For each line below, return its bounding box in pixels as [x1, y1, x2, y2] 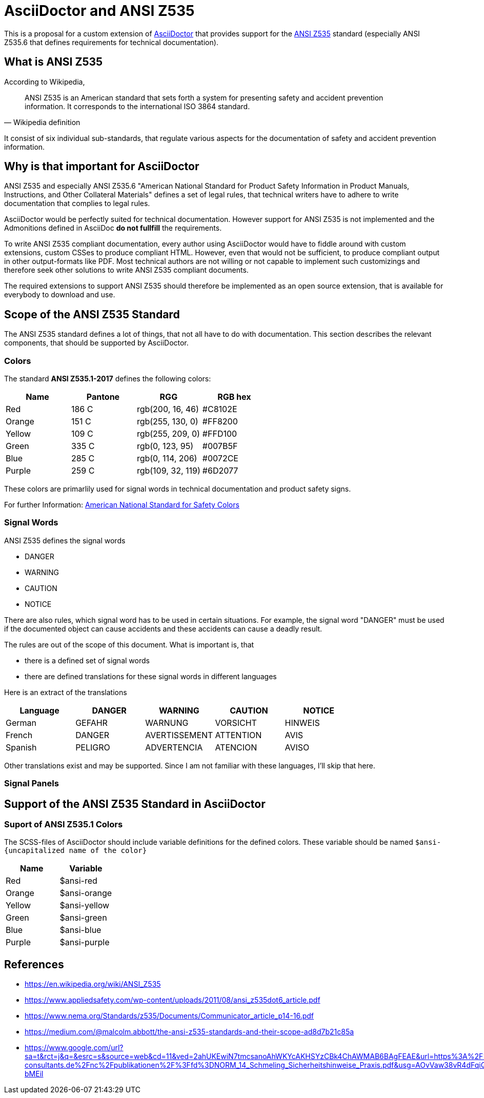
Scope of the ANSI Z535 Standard [4, 308, 180, 321]
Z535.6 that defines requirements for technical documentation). [4, 37, 218, 47]
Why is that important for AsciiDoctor [4, 160, 199, 173]
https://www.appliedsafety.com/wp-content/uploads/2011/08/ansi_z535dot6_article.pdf [25, 995, 320, 1005]
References [4, 958, 64, 971]
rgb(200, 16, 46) [136, 404, 199, 415]
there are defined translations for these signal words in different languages [25, 672, 277, 681]
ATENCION [215, 742, 257, 753]
